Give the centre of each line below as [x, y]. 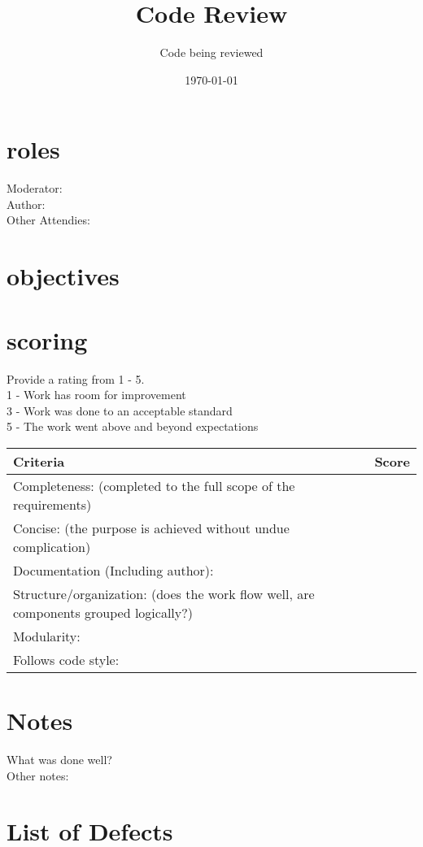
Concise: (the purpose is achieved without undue [151, 528]
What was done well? [59, 760]
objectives [63, 276]
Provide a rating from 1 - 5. [76, 378]
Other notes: [38, 775]
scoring [47, 339]
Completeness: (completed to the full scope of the [154, 485]
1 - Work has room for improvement [96, 395]
